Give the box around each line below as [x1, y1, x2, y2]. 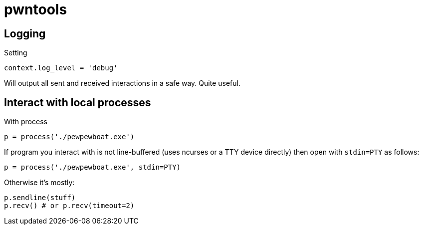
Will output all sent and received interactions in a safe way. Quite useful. [4, 79, 240, 88]
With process [4, 117, 47, 126]
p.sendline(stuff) [4, 194, 76, 202]
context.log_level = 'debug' [4, 64, 118, 72]
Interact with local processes [4, 96, 151, 109]
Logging [4, 27, 46, 40]
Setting [4, 48, 27, 57]
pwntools [4, 1, 67, 18]
